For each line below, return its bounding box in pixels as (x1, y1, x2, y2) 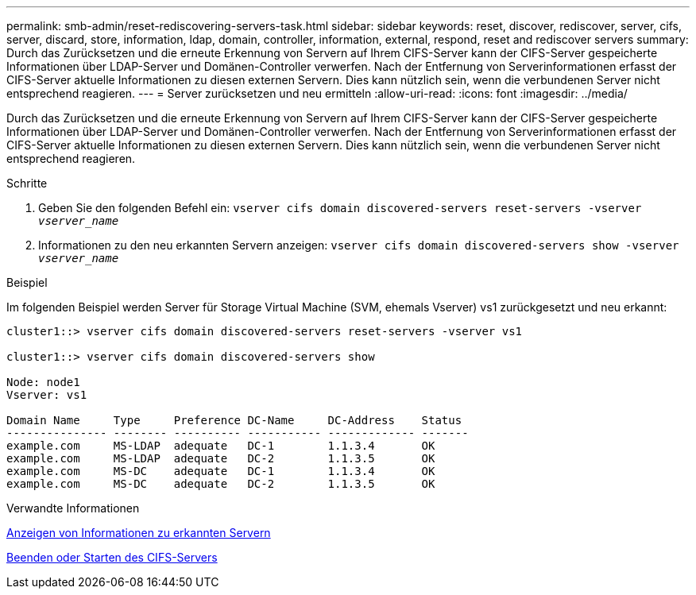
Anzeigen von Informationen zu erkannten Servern (6, 526, 271, 539)
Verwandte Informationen (6, 501, 140, 515)
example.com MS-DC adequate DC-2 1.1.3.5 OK (6, 477, 435, 490)
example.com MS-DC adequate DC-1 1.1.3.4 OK (6, 465, 435, 477)
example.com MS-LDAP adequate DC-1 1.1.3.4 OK (6, 439, 435, 452)
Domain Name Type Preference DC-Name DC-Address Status (6, 414, 462, 427)
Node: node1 (6, 376, 80, 388)
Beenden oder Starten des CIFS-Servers (6, 551, 218, 564)
